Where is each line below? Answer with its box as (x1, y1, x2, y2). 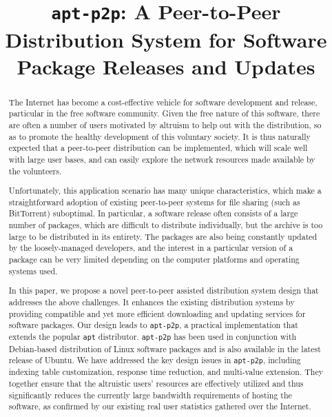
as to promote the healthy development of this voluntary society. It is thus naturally (8, 130, 311, 142)
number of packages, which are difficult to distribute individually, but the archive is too (8, 219, 323, 231)
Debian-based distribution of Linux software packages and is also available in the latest (8, 343, 321, 354)
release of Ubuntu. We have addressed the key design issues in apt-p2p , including (8, 354, 301, 366)
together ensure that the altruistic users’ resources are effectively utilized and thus (8, 378, 304, 389)
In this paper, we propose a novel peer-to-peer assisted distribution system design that (8, 285, 319, 296)
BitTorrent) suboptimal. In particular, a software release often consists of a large (8, 207, 298, 219)
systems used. (8, 265, 58, 276)
